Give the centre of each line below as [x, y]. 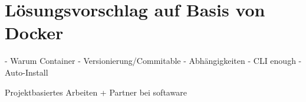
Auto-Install [27, 72]
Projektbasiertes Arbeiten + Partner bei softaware [96, 92]
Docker [34, 33]
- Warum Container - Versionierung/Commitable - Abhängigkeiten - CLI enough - [153, 61]
